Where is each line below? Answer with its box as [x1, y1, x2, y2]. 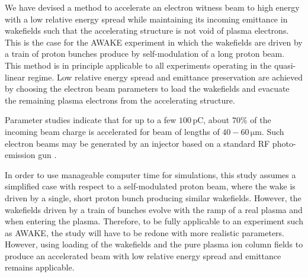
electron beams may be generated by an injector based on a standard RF [5, 137, 270, 149]
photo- [272, 137, 296, 149]
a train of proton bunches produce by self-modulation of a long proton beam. [5, 47, 285, 60]
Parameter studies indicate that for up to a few [5, 114, 177, 126]
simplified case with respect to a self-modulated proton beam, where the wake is [5, 180, 296, 192]
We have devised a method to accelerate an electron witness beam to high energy [5, 1, 300, 13]
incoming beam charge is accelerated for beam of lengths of [5, 125, 220, 137]
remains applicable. [5, 261, 75, 273]
